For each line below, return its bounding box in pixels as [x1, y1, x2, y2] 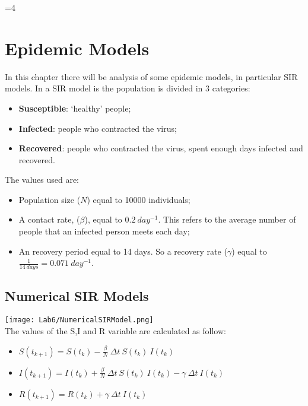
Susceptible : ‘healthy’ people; [18, 101, 131, 114]
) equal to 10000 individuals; [87, 193, 190, 205]
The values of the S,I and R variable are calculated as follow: [5, 324, 226, 337]
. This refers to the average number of [158, 213, 296, 226]
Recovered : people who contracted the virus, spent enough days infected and [18, 142, 303, 154]
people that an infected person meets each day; [18, 225, 190, 237]
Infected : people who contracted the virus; [18, 122, 177, 134]
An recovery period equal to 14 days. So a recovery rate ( [18, 245, 227, 257]
